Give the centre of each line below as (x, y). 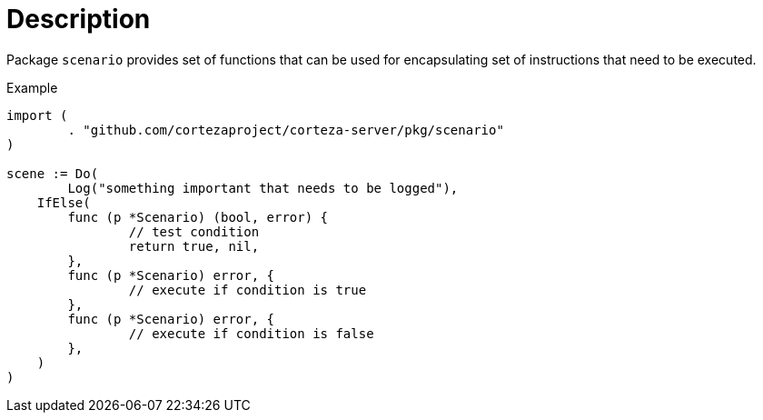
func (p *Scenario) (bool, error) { (198, 217)
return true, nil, (194, 246)
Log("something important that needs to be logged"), (263, 188)
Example (32, 87)
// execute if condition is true (248, 290)
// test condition (194, 231)
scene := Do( (53, 173)
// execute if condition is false (251, 333)
